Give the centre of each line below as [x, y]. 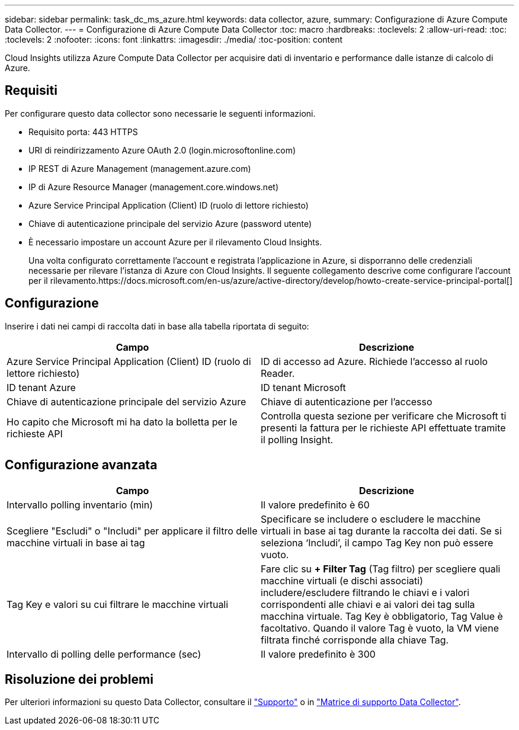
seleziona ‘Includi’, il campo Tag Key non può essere [377, 542]
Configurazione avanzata [81, 465]
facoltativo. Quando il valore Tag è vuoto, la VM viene [380, 628]
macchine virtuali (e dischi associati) [342, 580]
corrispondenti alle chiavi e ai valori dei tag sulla [368, 604]
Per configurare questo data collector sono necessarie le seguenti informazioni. [160, 113]
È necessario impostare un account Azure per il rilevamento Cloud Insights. [175, 242]
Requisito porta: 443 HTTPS [83, 132]
